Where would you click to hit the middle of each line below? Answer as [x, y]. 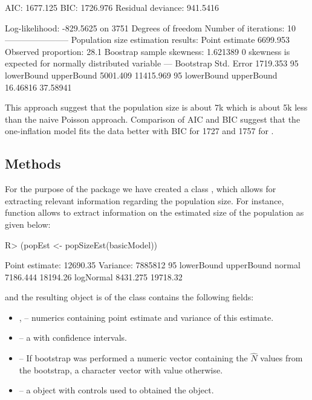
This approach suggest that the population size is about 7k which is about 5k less [156, 107]
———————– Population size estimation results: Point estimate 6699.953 [147, 40]
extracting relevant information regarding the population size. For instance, [145, 200]
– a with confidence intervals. [73, 337]
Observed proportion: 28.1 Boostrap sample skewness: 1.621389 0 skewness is [148, 51]
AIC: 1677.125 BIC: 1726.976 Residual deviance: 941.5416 [112, 7]
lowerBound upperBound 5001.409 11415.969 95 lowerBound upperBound [141, 75]
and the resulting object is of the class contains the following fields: [129, 297]
